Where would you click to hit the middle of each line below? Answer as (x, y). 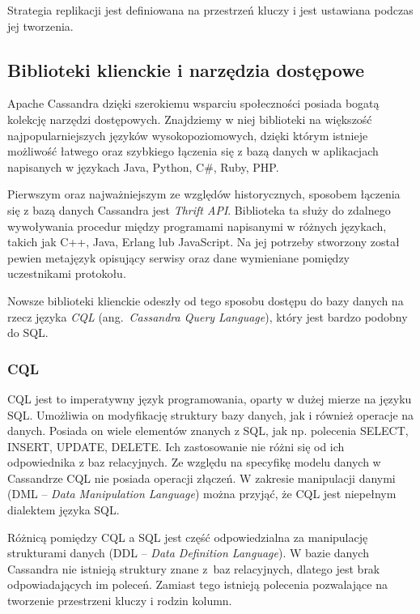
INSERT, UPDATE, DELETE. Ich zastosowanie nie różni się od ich (176, 446)
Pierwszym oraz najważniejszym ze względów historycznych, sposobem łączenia (204, 194)
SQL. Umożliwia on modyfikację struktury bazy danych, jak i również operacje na (211, 414)
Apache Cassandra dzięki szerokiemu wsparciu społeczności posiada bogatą (193, 103)
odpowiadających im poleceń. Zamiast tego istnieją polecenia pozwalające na (197, 584)
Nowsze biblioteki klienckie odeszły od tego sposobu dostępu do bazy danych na (206, 300)
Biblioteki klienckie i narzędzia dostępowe (186, 69)
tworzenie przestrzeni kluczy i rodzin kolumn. (120, 601)
